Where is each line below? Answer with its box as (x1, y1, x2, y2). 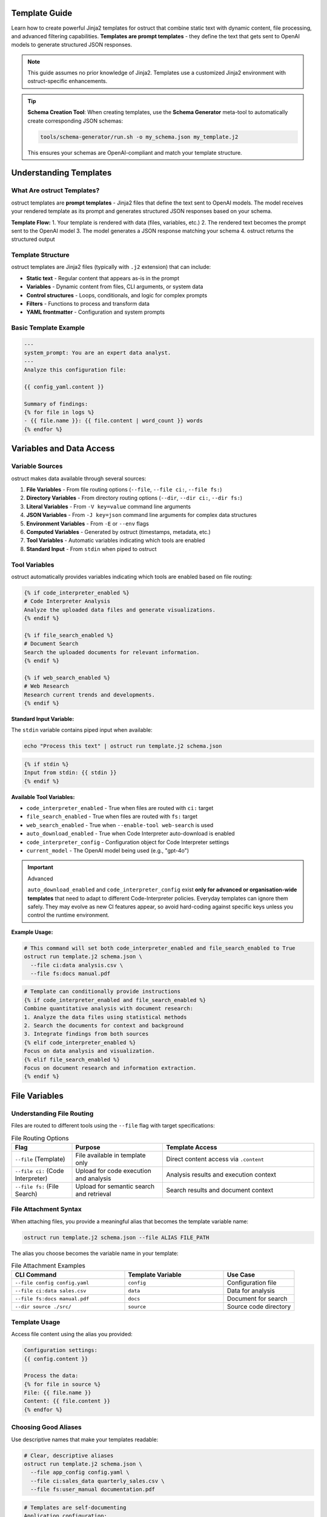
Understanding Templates (11, 167, 112, 178)
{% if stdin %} (24, 760, 69, 768)
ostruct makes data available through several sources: (11, 475, 147, 482)
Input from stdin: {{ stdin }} (24, 769, 117, 776)
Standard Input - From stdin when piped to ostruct (26, 545, 157, 552)
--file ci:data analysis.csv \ (30, 962, 124, 968)
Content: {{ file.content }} (24, 1397, 111, 1405)
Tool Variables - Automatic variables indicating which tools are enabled (26, 537, 205, 544)
